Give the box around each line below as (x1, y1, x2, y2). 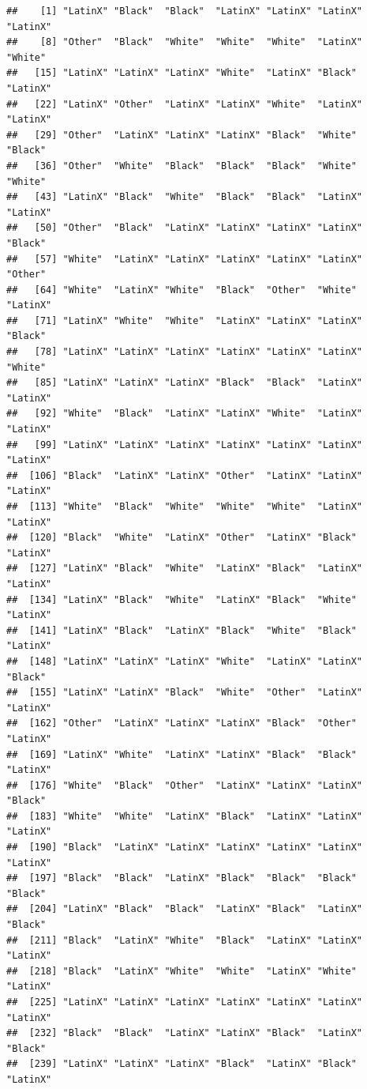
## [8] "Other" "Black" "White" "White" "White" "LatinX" (6, 36, 363, 48)
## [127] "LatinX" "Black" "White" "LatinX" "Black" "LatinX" (6, 563, 363, 575)
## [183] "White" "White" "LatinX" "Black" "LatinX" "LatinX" (6, 810, 363, 822)
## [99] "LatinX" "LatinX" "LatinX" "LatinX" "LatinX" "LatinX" (6, 439, 363, 450)
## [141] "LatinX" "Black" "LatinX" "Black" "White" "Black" (6, 624, 357, 636)
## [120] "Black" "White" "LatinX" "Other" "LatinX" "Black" (6, 532, 357, 544)
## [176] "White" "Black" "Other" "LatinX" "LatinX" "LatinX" (6, 779, 363, 791)
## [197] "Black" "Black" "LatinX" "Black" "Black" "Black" (6, 872, 357, 884)
